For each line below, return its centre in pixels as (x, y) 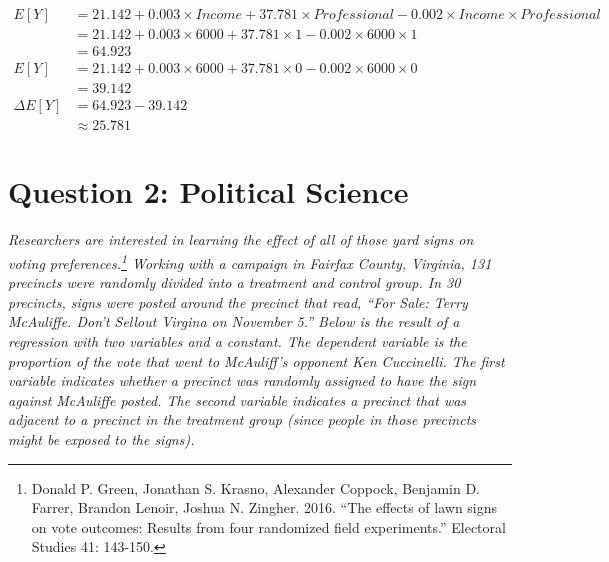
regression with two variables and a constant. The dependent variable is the (237, 340)
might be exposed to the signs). (101, 438)
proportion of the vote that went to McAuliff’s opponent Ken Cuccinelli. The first (256, 360)
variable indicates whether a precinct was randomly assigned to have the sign (242, 380)
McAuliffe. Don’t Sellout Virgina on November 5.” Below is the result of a (234, 321)
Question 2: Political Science (208, 191)
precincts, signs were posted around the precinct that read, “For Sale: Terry (238, 301)
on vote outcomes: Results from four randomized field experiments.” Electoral (268, 526)
